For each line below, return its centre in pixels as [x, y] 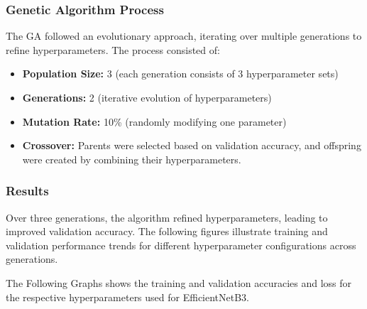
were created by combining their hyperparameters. [132, 159]
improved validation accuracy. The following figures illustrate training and [167, 231]
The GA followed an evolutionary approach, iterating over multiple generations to [184, 36]
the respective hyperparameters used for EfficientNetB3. [128, 297]
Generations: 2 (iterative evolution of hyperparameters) [147, 97]
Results [27, 191]
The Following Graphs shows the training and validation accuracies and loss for [179, 282]
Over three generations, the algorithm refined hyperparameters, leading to [167, 217]
